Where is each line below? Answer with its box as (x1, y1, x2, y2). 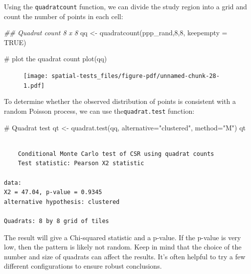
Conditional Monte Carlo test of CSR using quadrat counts (18, 150, 214, 157)
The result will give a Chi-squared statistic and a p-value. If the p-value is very (4, 232, 241, 242)
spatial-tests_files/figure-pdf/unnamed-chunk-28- (51, 73, 220, 80)
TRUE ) (4, 37, 26, 47)
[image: (23, 73, 48, 80)
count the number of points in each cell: (4, 11, 123, 21)
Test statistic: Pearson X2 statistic (18, 160, 144, 167)
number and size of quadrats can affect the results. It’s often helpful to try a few (4, 251, 246, 261)
